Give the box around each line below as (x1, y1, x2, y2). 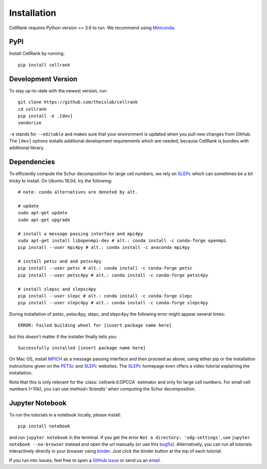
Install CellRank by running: (9, 50, 65, 56)
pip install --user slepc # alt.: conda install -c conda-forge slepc (18, 293, 193, 299)
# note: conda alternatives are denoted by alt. (18, 189, 138, 195)
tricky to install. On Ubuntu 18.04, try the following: (9, 178, 112, 184)
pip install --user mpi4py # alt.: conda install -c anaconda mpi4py (18, 245, 190, 250)
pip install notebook (18, 423, 70, 429)
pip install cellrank (18, 62, 70, 68)
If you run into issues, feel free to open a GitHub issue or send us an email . (9, 457, 163, 463)
